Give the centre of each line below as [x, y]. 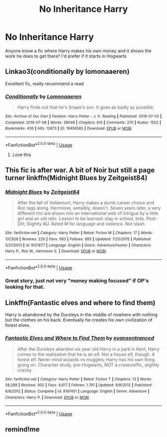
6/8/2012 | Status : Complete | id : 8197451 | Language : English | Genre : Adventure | [77, 391]
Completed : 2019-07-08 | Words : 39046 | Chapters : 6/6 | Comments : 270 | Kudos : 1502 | [83, 123]
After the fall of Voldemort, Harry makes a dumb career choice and [86, 203]
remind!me [22, 429]
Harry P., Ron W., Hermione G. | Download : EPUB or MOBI [55, 251]
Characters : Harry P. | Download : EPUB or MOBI [47, 397]
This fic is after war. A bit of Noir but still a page [80, 170]
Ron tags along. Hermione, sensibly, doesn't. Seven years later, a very [89, 208]
